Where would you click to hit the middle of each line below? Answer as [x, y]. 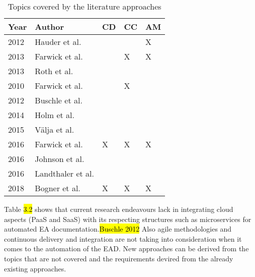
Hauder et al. [58, 42]
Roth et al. [54, 71]
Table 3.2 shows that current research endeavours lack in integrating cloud [119, 209]
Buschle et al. [59, 100]
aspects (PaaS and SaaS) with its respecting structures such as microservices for [128, 219]
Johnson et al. [60, 159]
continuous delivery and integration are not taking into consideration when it [123, 238]
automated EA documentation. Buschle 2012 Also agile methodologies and [118, 229]
